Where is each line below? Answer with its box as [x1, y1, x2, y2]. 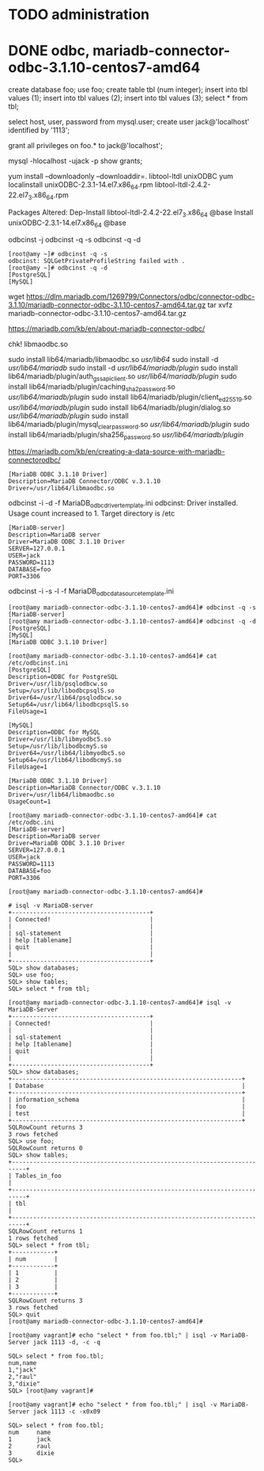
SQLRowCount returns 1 [8, 1227, 83, 1235]
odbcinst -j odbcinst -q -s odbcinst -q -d [8, 235, 141, 245]
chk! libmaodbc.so [8, 339, 69, 349]
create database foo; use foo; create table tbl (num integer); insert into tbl [8, 85, 248, 94]
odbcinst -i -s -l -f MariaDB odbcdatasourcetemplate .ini [8, 586, 174, 597]
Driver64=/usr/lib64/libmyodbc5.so [8, 749, 126, 757]
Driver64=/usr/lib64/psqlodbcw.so [8, 693, 123, 702]
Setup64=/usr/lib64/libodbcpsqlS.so [8, 700, 129, 708]
